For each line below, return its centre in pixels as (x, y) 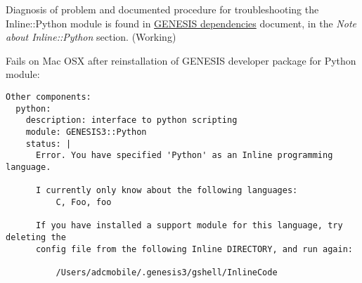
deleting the (36, 237)
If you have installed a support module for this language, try (189, 226)
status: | (49, 144)
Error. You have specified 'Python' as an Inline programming (184, 156)
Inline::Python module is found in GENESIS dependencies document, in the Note (181, 23)
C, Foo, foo (84, 202)
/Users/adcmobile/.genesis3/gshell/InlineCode (167, 272)
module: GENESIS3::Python (86, 132)
